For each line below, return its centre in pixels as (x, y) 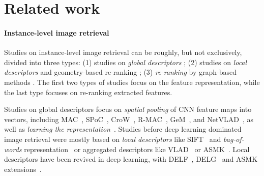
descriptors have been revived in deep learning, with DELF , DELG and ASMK (131, 159)
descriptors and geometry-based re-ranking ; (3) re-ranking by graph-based (121, 72)
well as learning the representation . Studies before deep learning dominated (123, 129)
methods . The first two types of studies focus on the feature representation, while (132, 82)
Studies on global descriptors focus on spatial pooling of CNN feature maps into (128, 109)
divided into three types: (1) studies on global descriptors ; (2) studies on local (126, 62)
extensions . (23, 169)
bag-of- (234, 139)
